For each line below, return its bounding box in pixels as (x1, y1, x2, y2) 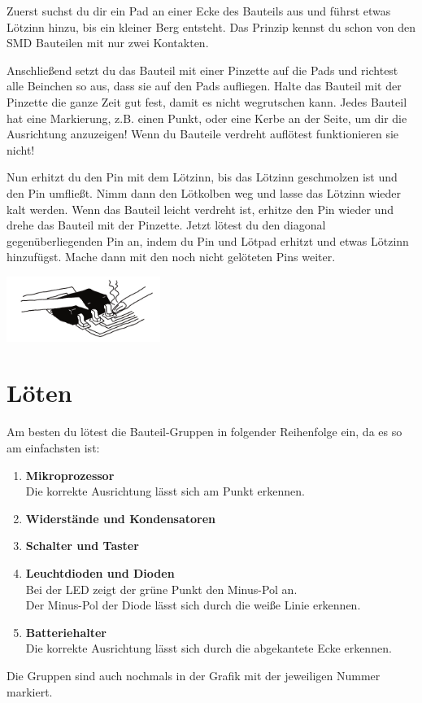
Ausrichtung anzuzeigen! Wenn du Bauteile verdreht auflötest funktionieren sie (7, 125, 399, 142)
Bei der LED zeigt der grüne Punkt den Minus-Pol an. (25, 580, 298, 597)
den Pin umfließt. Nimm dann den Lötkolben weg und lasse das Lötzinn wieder (7, 184, 402, 201)
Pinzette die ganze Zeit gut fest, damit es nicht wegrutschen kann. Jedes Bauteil (7, 93, 407, 110)
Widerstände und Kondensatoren (25, 509, 216, 526)
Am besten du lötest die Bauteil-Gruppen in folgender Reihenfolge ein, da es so (7, 423, 402, 440)
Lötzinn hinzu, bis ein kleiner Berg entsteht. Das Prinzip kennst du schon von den (7, 18, 415, 35)
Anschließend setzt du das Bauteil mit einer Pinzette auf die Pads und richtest (7, 61, 398, 78)
